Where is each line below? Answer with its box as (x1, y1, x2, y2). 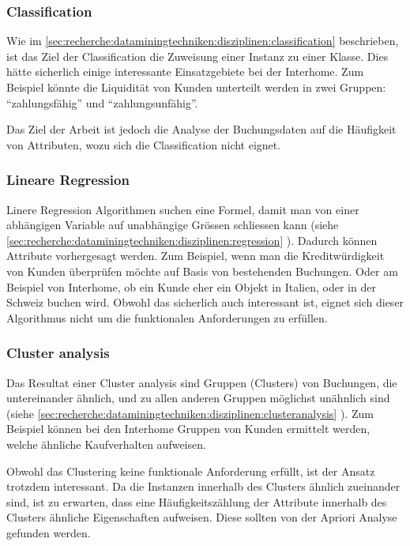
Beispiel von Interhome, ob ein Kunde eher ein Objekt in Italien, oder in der (6, 278, 376, 295)
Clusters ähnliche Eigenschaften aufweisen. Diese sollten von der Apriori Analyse (6, 509, 397, 525)
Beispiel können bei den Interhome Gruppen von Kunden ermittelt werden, (6, 420, 371, 437)
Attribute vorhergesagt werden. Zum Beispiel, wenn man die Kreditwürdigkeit (6, 247, 385, 264)
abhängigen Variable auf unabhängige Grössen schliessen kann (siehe (6, 217, 339, 233)
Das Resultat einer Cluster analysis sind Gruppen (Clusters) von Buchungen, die (6, 374, 397, 390)
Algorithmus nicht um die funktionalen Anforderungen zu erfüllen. (6, 309, 328, 326)
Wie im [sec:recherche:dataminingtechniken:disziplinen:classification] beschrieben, (6, 32, 399, 49)
